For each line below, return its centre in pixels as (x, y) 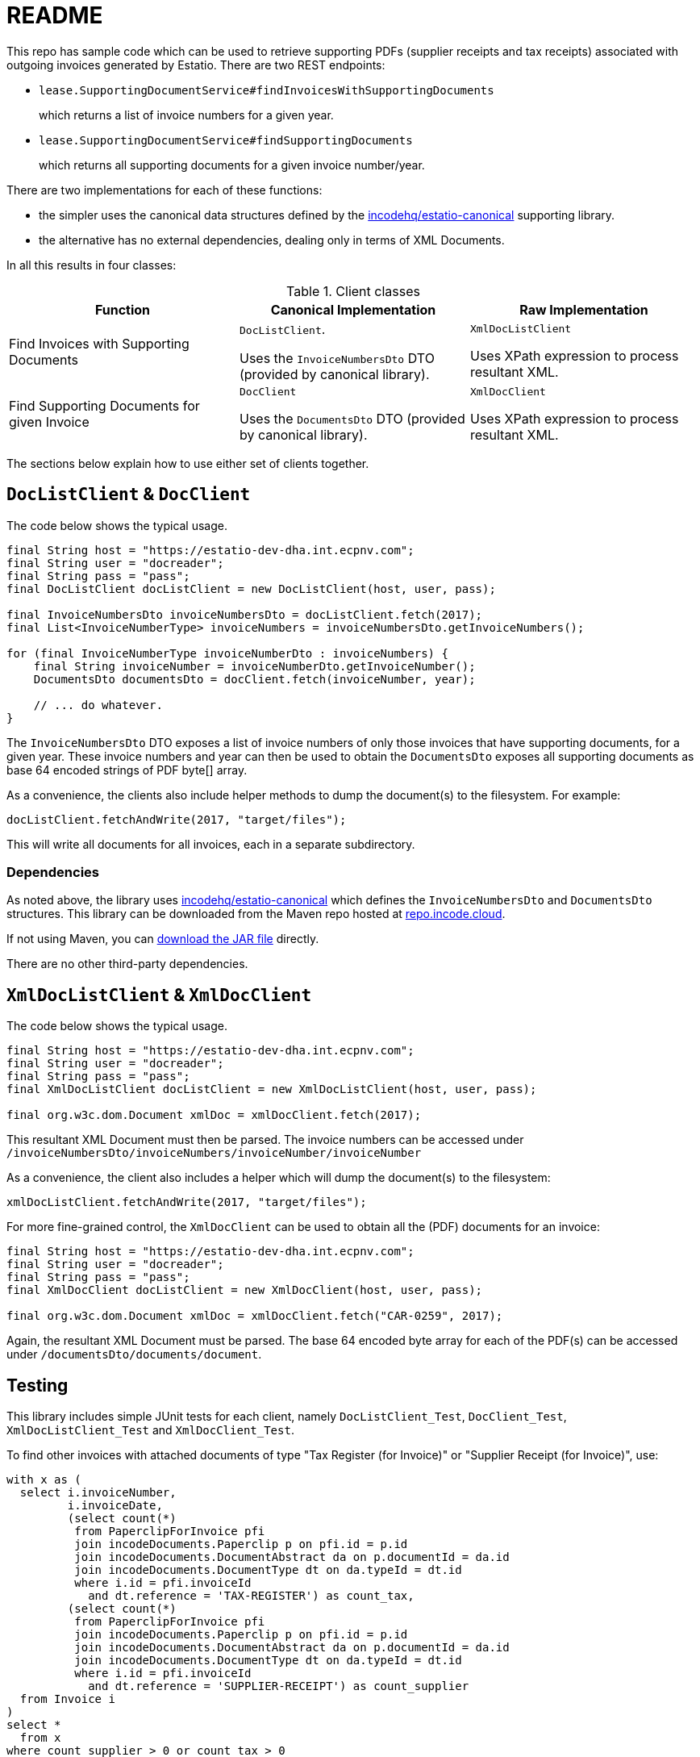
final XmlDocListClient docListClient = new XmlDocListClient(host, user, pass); (272, 1089)
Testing (37, 1385)
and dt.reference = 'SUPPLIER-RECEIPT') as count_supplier (279, 1686)
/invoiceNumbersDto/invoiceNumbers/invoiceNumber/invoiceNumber (214, 1153)
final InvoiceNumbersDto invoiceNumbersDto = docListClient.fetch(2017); (245, 614)
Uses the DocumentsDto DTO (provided (352, 418)
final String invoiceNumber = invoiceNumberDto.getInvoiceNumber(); (254, 666)
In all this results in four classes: (92, 265)
